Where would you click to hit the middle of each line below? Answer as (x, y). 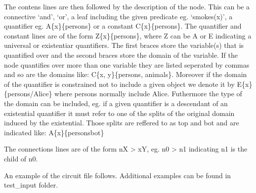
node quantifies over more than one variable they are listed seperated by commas (127, 64)
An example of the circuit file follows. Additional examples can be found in (118, 175)
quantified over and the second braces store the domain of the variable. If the (121, 55)
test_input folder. (31, 185)
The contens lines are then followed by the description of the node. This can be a (127, 6)
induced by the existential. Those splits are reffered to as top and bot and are (122, 123)
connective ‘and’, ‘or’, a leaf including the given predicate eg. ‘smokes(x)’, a (118, 16)
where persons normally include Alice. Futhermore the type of (148, 94)
